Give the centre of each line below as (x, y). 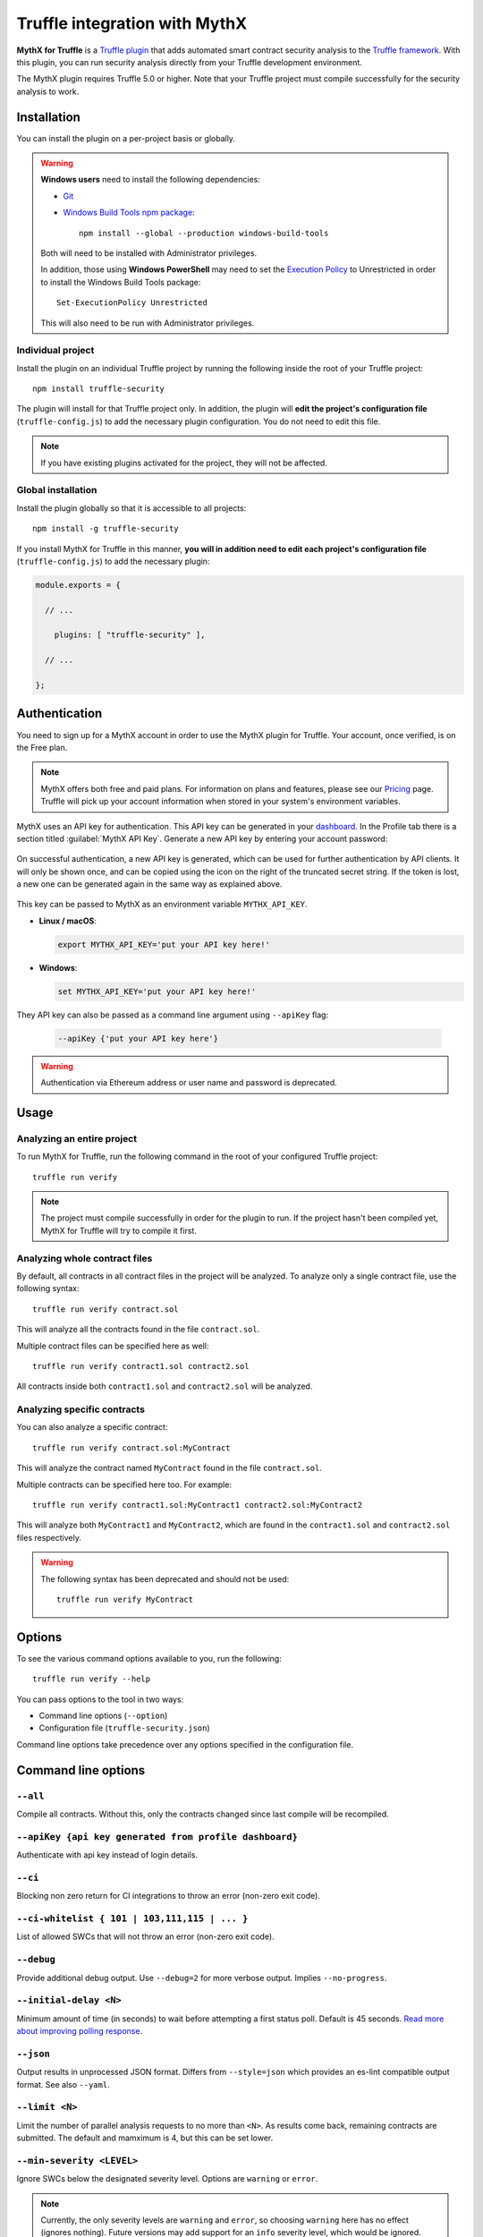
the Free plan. (42, 747)
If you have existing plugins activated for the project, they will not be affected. (184, 463)
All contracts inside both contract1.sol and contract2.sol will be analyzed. (165, 1386)
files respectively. (49, 1537)
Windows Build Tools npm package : (129, 213)
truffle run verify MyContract (125, 1599)
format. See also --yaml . (64, 2084)
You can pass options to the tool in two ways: (100, 1699)
